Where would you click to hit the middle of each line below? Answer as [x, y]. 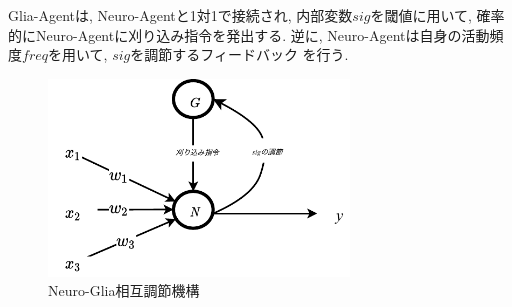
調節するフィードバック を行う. [246, 54]
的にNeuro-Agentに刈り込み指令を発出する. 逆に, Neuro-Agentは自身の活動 [249, 34]
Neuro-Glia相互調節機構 [124, 290]
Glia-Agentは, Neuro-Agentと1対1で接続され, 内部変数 [180, 15]
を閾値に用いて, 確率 [437, 15]
